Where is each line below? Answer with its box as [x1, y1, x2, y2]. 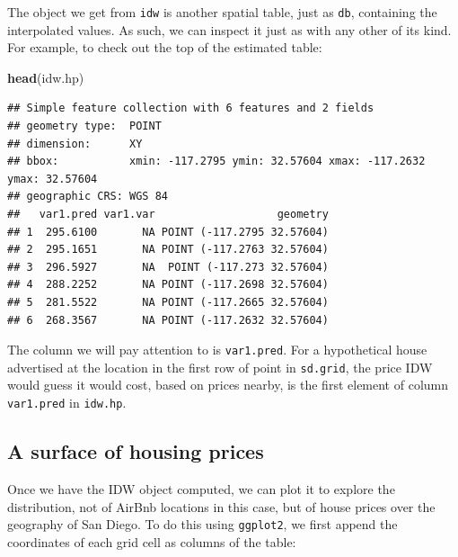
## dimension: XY [7, 137, 143, 150]
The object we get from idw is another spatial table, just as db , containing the [7, 3, 437, 21]
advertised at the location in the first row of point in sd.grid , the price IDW [7, 357, 433, 376]
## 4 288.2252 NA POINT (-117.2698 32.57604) [7, 278, 329, 292]
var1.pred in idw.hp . [7, 393, 127, 412]
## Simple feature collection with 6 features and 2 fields [7, 102, 374, 115]
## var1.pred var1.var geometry [7, 208, 329, 220]
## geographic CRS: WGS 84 [7, 190, 168, 203]
